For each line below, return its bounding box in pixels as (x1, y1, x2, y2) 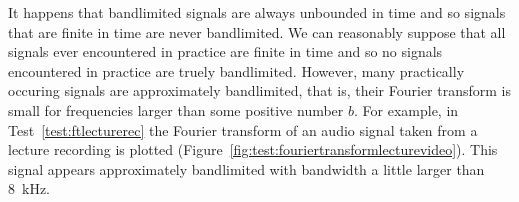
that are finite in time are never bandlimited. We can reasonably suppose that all (8, 21, 506, 42)
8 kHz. (8, 178, 50, 199)
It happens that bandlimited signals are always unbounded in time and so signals (8, 2, 506, 22)
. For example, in (354, 99, 459, 120)
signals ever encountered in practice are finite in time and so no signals (8, 41, 443, 62)
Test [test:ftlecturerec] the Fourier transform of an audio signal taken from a (8, 119, 478, 140)
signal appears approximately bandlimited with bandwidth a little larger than (8, 158, 485, 179)
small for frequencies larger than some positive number (8, 99, 344, 120)
